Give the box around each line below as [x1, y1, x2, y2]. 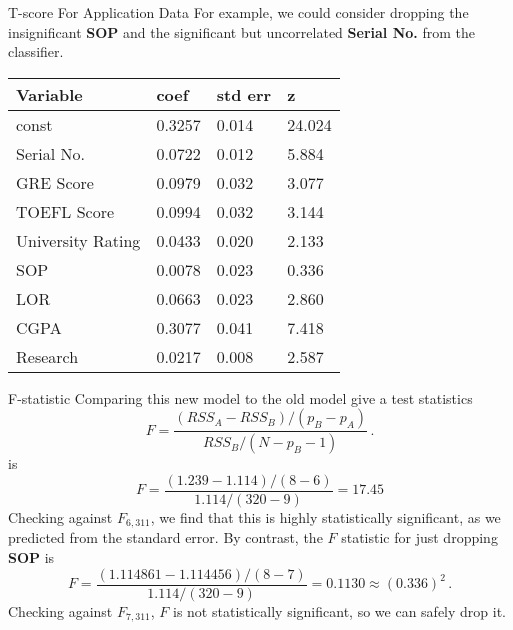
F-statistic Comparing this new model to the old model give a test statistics [8, 387, 473, 408]
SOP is [8, 546, 55, 567]
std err [216, 82, 272, 106]
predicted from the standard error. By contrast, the [8, 527, 323, 548]
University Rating [16, 228, 141, 252]
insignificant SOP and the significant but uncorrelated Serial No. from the [8, 21, 475, 42]
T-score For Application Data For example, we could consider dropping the [8, 2, 469, 22]
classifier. [8, 41, 64, 62]
